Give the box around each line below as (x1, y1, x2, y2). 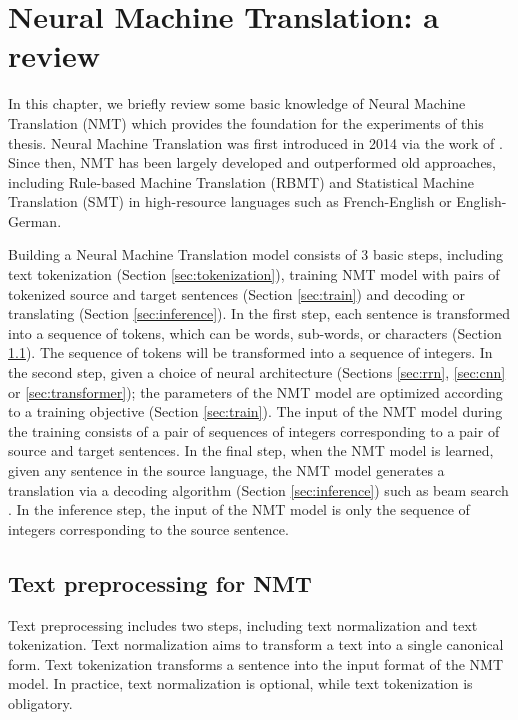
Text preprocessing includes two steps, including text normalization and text (8, 614, 478, 635)
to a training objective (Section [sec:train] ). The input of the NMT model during (8, 401, 503, 422)
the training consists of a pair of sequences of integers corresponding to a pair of (8, 420, 500, 441)
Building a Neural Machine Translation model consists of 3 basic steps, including (8, 244, 504, 265)
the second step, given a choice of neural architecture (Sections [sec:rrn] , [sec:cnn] (8, 362, 506, 383)
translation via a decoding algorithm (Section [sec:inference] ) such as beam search (8, 479, 509, 500)
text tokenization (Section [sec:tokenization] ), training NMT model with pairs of (8, 264, 500, 285)
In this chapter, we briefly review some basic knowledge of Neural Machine (8, 93, 466, 114)
